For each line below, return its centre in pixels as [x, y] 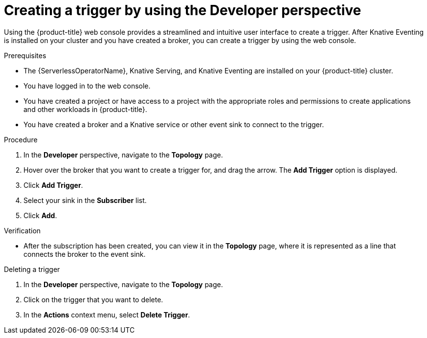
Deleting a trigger [32, 269]
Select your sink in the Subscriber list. [85, 200]
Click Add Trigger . [53, 185]
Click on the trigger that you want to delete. [93, 299]
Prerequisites [25, 55]
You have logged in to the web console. [87, 86]
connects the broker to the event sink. [85, 254]
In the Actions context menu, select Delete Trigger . [107, 315]
